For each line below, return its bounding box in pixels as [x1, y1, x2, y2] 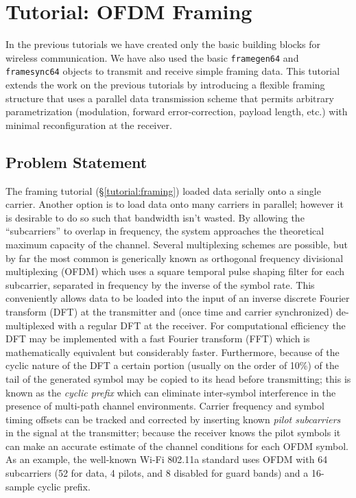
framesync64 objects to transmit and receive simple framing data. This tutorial [5, 64, 340, 78]
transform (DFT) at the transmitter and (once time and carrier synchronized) [5, 304, 333, 318]
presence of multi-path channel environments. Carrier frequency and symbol [5, 399, 324, 413]
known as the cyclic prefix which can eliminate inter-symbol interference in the [5, 385, 336, 399]
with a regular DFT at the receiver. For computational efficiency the [58, 318, 346, 332]
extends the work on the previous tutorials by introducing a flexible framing [5, 78, 325, 92]
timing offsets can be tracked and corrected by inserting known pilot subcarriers [5, 412, 341, 426]
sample [5, 479, 35, 493]
